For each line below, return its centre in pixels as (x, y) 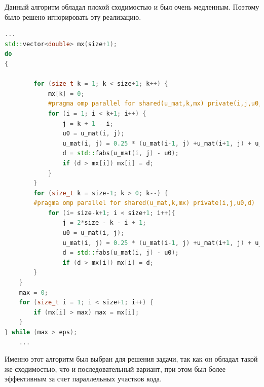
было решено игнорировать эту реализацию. (73, 16)
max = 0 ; (33, 292)
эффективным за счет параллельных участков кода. (83, 379)
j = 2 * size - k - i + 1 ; (104, 223)
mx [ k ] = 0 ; (66, 94)
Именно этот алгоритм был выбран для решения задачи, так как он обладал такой (131, 359)
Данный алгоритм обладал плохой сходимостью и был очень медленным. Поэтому (132, 7)
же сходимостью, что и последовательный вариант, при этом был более (115, 368)
